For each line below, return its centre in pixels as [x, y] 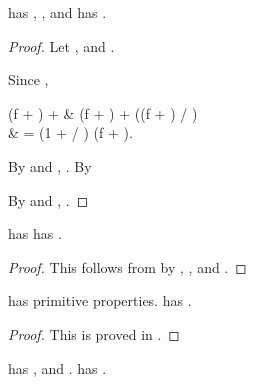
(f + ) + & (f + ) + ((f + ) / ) [103, 112]
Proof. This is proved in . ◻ [94, 333]
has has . [35, 233]
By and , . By [50, 165]
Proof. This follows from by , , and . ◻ [127, 266]
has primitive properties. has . [100, 300]
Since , [28, 79]
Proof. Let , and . [61, 45]
